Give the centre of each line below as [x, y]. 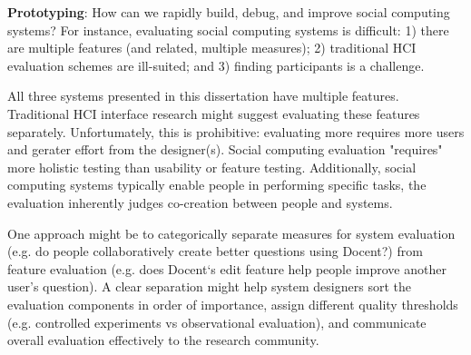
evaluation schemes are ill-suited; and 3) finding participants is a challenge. [216, 65]
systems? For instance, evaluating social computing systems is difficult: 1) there [228, 30]
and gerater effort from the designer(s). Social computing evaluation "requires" [225, 149]
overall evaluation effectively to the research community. [163, 340]
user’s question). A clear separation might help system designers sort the [209, 286]
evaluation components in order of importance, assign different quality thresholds [233, 304]
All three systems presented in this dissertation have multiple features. [203, 96]
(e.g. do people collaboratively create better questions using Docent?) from [215, 251]
